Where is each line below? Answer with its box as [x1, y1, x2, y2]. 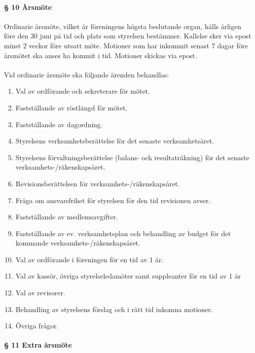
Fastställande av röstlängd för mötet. [15, 102, 128, 112]
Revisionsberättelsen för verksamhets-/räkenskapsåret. [15, 178, 180, 188]
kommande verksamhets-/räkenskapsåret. [15, 238, 141, 248]
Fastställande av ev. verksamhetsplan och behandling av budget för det [15, 228, 231, 238]
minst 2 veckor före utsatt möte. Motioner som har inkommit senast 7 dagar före [4, 40, 248, 50]
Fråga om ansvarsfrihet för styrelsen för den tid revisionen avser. [15, 195, 211, 205]
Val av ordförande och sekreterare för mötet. [15, 86, 150, 96]
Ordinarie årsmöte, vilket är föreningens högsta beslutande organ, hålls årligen [4, 21, 241, 31]
